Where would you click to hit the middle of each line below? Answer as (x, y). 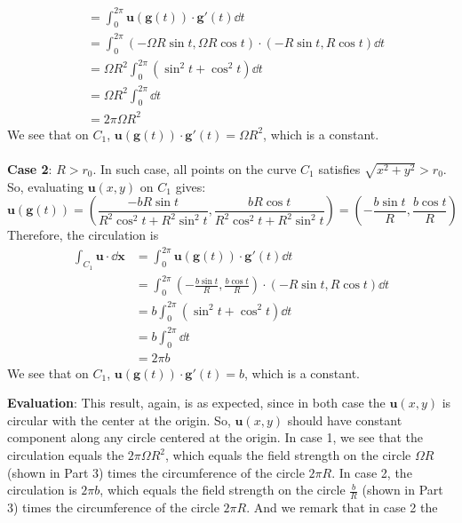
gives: (191, 186)
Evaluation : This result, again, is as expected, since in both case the (196, 403)
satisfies (339, 169)
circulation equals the (66, 455)
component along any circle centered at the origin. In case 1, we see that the (215, 437)
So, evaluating (45, 186)
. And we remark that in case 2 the (342, 507)
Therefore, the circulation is (83, 235)
